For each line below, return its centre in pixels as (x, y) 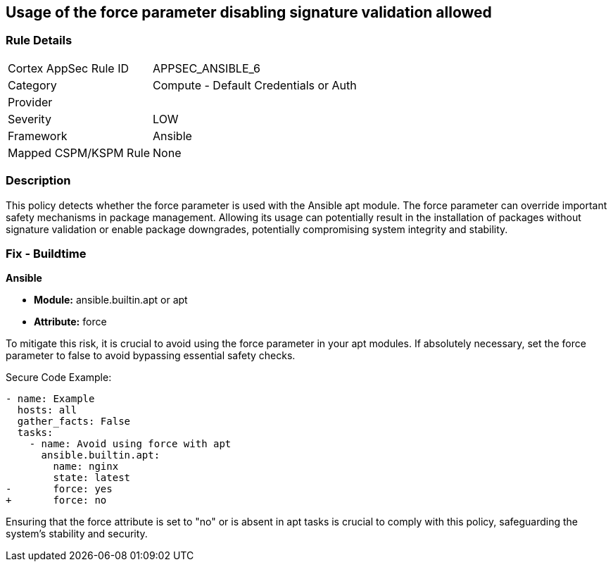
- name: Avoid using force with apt (130, 444)
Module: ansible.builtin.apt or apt (111, 300)
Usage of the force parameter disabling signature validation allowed (249, 12)
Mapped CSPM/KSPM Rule (79, 152)
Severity (30, 119)
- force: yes (59, 489)
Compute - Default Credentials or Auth (255, 85)
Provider (30, 102)
